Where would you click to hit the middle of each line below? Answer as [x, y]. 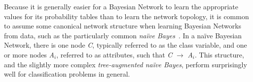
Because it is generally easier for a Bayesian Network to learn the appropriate [121, 6]
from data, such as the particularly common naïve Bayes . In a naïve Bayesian [123, 35]
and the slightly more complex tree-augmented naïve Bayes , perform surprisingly [126, 64]
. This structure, [219, 54]
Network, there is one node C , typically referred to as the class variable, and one [126, 45]
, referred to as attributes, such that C [114, 54]
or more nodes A [29, 54]
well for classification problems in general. [67, 74]
